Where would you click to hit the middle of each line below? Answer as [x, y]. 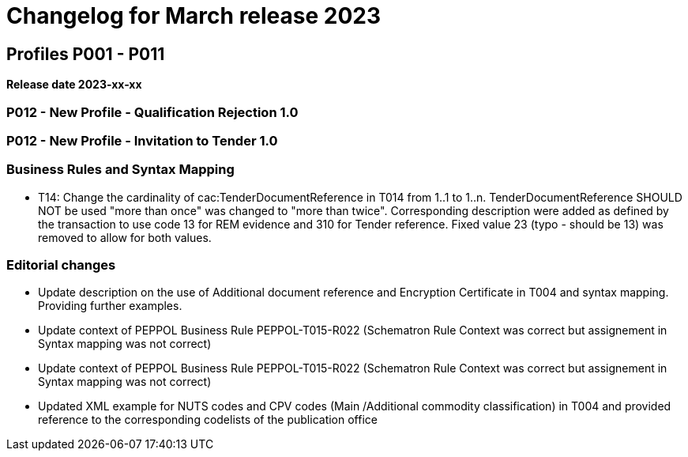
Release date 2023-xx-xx [74, 85]
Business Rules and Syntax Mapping [120, 170]
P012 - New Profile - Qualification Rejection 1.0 [152, 112]
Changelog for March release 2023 [194, 16]
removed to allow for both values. [125, 237]
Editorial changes [61, 265]
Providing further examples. [110, 306]
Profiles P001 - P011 [86, 54]
